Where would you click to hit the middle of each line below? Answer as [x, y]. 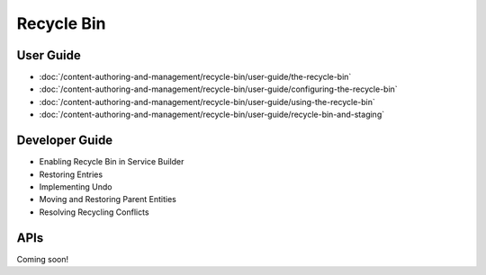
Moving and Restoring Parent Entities [108, 200]
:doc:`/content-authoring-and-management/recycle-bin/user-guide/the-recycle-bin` [195, 77]
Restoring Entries [71, 174]
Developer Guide [65, 141]
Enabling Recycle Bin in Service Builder [112, 162]
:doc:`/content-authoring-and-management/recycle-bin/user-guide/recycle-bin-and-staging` [212, 115]
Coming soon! [43, 259]
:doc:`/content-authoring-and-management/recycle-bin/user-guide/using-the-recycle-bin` [207, 102]
